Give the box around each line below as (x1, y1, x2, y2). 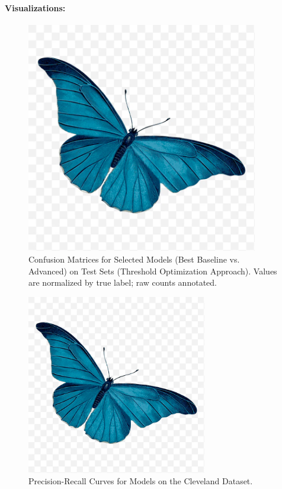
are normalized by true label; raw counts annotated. (28, 276, 217, 289)
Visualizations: (5, 1, 66, 14)
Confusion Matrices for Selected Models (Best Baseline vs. (28, 253, 240, 265)
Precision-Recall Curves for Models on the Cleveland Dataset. (28, 475, 253, 487)
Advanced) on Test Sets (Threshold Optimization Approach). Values (28, 264, 277, 277)
